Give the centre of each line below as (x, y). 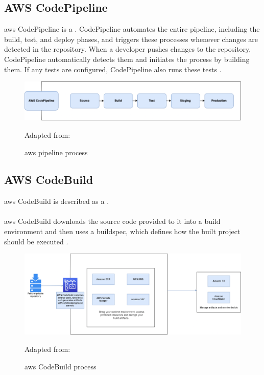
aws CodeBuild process (61, 366)
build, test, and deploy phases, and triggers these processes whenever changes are (131, 39)
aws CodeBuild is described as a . (57, 201)
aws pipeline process (56, 152)
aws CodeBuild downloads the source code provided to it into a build (112, 221)
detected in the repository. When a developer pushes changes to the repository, (128, 49)
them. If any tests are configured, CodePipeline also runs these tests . (113, 69)
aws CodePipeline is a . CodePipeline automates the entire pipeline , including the (132, 29)
